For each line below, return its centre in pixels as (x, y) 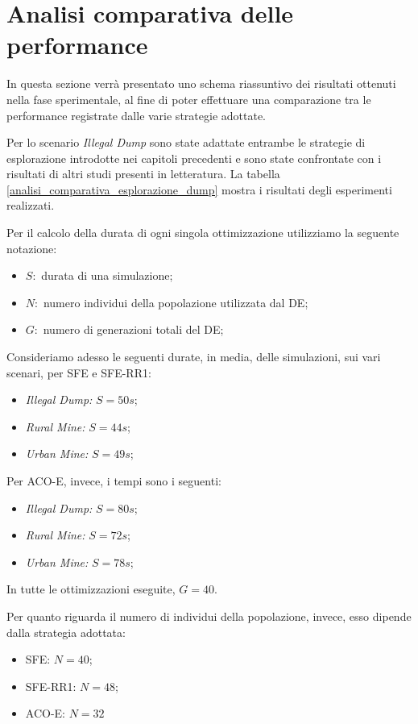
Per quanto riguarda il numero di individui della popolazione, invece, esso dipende (209, 616)
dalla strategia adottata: (66, 632)
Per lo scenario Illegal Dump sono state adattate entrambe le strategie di (186, 142)
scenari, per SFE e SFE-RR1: (79, 372)
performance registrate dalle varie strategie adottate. (136, 115)
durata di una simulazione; (107, 275)
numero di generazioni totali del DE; (133, 329)
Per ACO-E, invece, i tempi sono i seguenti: (114, 481)
